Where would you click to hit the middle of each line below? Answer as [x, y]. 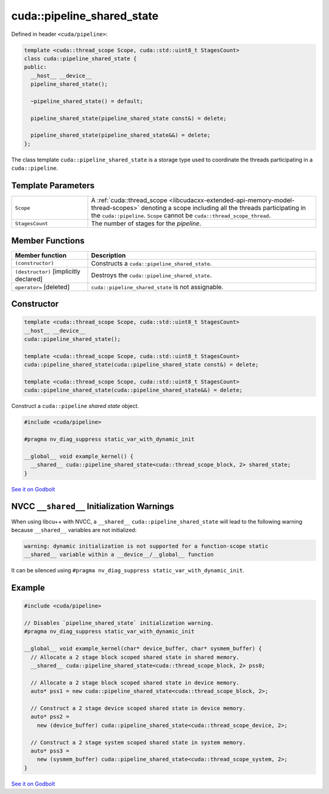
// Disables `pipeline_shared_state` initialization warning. [119, 623]
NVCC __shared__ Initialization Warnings [93, 506]
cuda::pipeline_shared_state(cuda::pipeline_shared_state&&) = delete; [133, 390]
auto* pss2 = [50, 717]
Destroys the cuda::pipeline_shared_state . [151, 275]
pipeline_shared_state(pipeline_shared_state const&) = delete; [129, 118]
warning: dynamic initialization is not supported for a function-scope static [146, 546]
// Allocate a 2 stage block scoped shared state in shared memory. [135, 657]
